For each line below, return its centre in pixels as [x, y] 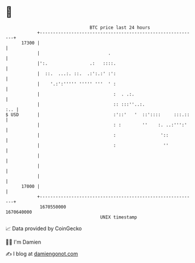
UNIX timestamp [119, 217]
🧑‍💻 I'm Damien [23, 242]
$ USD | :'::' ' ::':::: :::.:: [98, 115]
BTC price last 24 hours [120, 28]
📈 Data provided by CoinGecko [44, 228]
